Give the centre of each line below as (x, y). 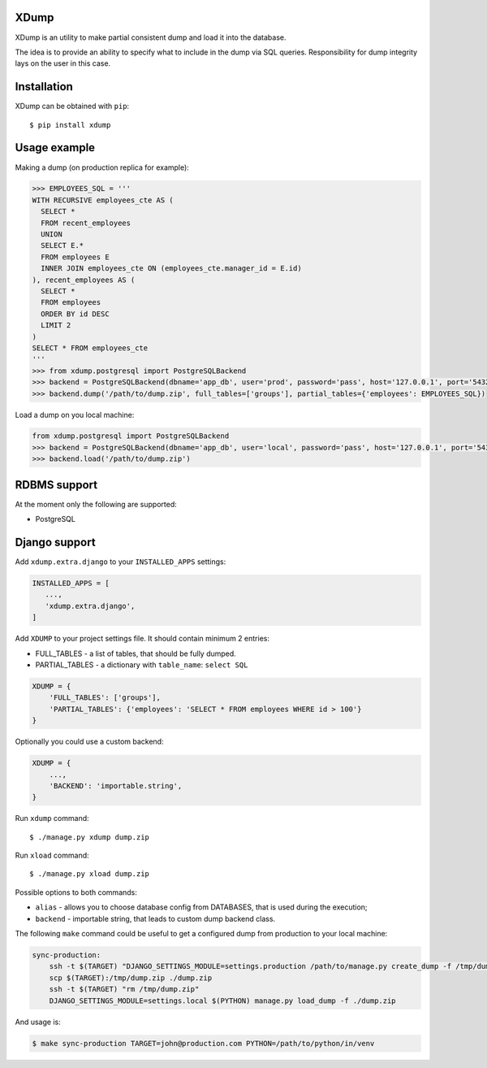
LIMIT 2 (56, 326)
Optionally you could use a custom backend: (89, 742)
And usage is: (38, 1022)
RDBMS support (56, 485)
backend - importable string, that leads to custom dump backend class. (155, 918)
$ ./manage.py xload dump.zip (90, 874)
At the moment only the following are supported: (96, 504)
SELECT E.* (62, 245)
